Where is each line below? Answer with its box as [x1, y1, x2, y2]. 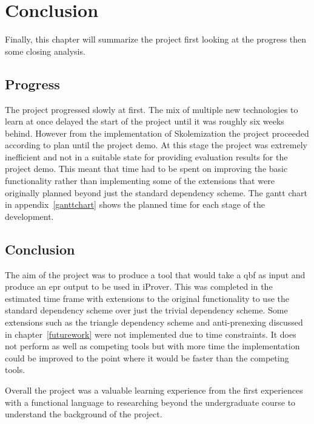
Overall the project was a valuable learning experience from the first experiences [5, 384, 303, 396]
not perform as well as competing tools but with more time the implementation [5, 340, 300, 352]
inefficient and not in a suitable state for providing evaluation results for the [5, 150, 288, 163]
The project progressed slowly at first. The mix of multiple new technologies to [5, 103, 298, 115]
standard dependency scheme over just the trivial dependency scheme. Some [5, 304, 288, 316]
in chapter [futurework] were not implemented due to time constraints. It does [5, 327, 296, 340]
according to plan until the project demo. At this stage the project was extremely [5, 138, 307, 151]
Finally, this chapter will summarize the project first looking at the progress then [5, 33, 307, 46]
